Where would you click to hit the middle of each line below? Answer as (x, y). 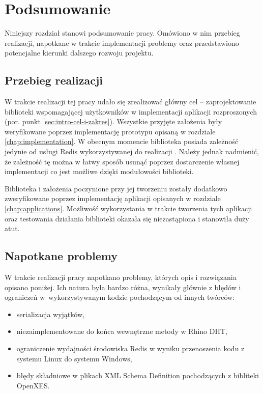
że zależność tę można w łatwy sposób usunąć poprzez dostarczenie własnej (122, 161)
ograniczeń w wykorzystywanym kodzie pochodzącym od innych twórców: (120, 297)
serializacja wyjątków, (50, 314)
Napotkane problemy (61, 256)
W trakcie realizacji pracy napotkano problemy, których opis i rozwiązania (121, 277)
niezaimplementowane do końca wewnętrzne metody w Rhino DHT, (122, 331)
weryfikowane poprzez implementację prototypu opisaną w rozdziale (110, 131)
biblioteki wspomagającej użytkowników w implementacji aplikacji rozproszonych (131, 111)
